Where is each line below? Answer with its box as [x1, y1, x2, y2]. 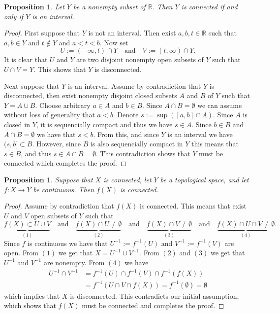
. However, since [32, 139, 81, 149]
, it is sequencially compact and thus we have [36, 119, 173, 129]
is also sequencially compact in [90, 139, 183, 149]
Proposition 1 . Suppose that [4, 174, 93, 184]
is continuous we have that [28, 238, 108, 248]
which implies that [4, 290, 60, 301]
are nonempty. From [43, 257, 105, 267]
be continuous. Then [33, 184, 94, 194]
